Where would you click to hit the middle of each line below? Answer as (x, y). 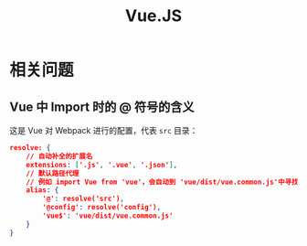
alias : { (42, 190)
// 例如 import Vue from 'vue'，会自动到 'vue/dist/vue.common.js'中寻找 (162, 182)
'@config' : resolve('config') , (102, 208)
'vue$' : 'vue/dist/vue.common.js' (108, 216)
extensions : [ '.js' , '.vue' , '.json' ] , (102, 165)
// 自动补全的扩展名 (59, 156)
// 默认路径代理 (53, 173)
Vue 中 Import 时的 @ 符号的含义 (102, 107)
